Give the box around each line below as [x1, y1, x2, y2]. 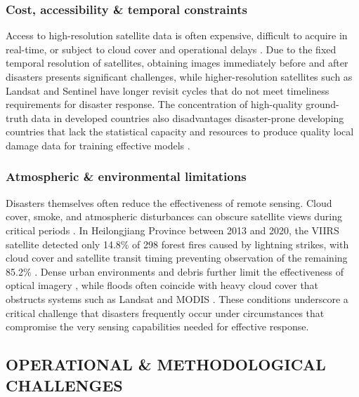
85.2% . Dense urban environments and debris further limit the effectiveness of [6, 264, 344, 278]
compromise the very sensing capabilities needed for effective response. [6, 319, 309, 334]
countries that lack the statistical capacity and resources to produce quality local [6, 124, 354, 139]
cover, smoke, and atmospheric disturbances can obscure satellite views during [6, 209, 343, 224]
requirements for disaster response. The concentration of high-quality [6, 97, 303, 112]
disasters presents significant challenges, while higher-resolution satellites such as [6, 69, 353, 83]
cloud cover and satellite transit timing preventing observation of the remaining [6, 250, 348, 265]
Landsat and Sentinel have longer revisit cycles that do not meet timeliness [6, 83, 329, 97]
